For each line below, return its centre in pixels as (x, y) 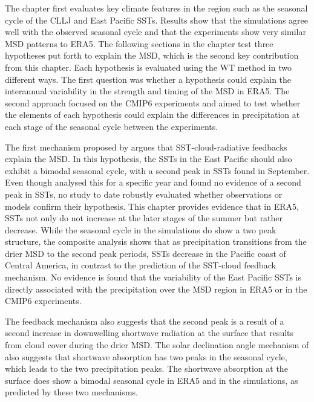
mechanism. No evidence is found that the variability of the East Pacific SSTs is (153, 277)
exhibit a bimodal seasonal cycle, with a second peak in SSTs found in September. (157, 170)
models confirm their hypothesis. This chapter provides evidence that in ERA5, (152, 206)
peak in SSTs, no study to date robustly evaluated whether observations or (144, 194)
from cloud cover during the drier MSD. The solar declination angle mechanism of (157, 345)
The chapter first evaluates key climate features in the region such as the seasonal (156, 8)
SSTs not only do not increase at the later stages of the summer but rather (144, 218)
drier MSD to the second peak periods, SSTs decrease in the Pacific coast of (146, 253)
